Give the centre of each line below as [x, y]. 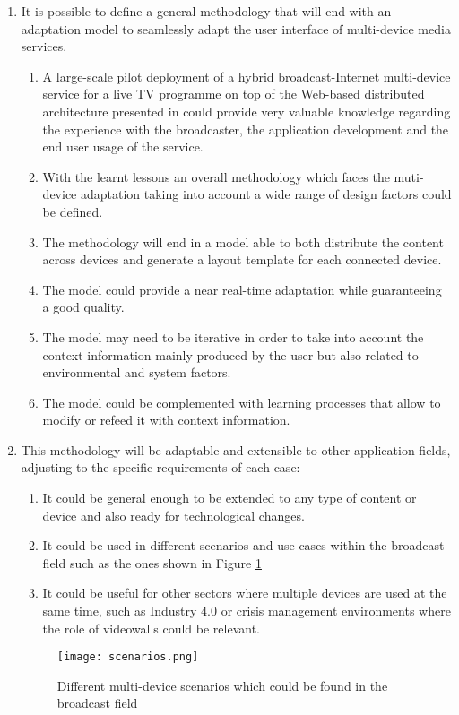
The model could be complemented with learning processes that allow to [242, 402]
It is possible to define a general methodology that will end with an [206, 11]
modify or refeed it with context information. [166, 420]
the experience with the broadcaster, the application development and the [246, 129]
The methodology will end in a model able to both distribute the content [243, 241]
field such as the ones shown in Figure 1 [152, 562]
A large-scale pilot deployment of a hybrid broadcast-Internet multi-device [247, 76]
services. [44, 46]
